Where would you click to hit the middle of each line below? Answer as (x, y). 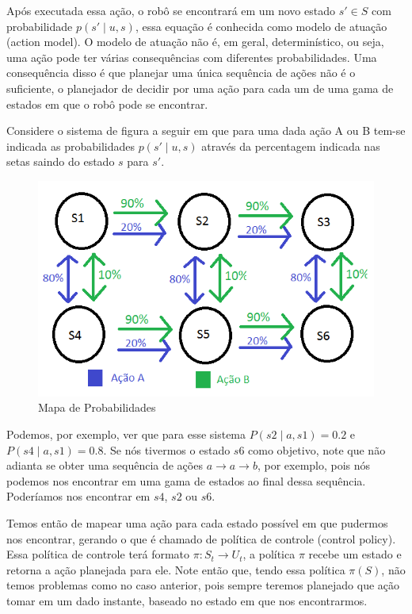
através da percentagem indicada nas (291, 146)
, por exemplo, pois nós (314, 465)
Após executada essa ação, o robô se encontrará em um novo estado (171, 10)
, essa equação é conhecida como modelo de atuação (261, 26)
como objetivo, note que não (317, 449)
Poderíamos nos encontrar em (78, 496)
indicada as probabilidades (71, 146)
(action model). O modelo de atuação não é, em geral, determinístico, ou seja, (195, 42)
